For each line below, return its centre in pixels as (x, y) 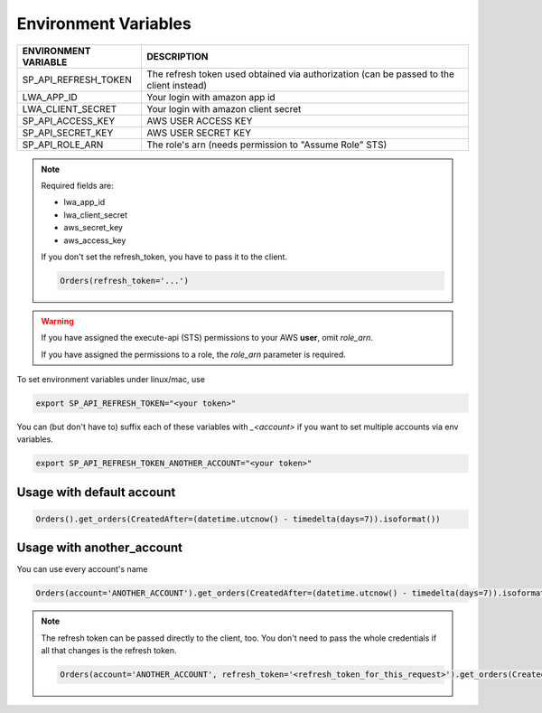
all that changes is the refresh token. (109, 651)
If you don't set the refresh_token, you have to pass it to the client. (164, 257)
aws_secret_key (93, 228)
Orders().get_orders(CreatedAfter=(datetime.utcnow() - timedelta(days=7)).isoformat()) (238, 519)
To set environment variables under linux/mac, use (111, 380)
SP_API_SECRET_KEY (68, 133)
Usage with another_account (100, 548)
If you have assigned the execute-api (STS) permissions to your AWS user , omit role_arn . (207, 338)
